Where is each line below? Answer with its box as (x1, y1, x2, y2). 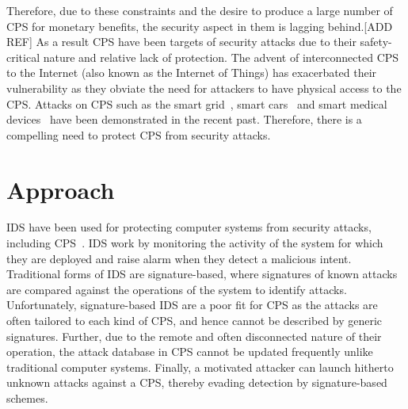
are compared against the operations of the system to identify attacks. (6, 281, 347, 297)
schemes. (6, 390, 48, 406)
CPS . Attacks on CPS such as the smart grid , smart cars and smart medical (6, 95, 387, 112)
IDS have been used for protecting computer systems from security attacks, (6, 219, 372, 235)
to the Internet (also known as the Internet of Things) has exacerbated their (6, 64, 377, 81)
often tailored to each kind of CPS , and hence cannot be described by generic (6, 312, 383, 329)
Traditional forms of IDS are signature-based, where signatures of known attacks (6, 266, 398, 282)
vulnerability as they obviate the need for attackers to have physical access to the (6, 79, 402, 96)
